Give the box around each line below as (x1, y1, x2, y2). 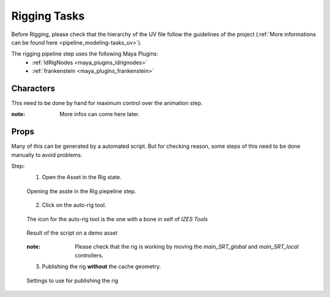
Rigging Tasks (11, 9, 85, 23)
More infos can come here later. (59, 111, 140, 118)
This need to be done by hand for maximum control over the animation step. (11, 100, 203, 107)
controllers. (75, 251, 104, 259)
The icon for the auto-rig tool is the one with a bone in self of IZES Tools (26, 215, 208, 222)
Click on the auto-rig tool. (42, 202, 106, 209)
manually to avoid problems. (11, 151, 82, 158)
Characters (11, 83, 55, 94)
